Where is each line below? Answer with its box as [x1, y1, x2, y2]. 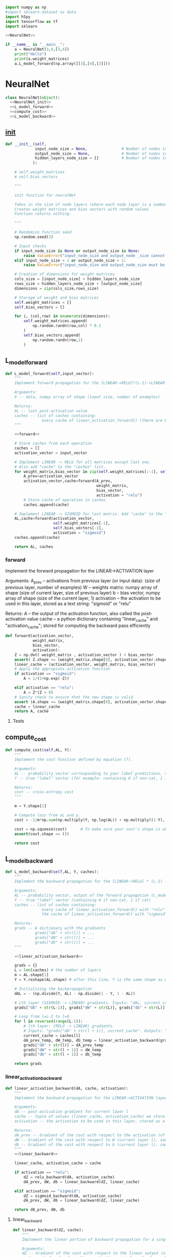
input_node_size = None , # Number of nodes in [35, 146, 167, 151]
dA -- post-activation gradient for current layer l [14, 1109, 129, 1115]
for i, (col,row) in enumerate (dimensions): [14, 313, 110, 319]
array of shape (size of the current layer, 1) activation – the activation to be [5, 595, 161, 601]
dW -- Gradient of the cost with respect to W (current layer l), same [14, 1137, 169, 1142]
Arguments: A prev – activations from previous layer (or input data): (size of [5, 578, 160, 585]
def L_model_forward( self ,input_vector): [5, 371, 95, 376]
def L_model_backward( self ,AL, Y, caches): [5, 869, 99, 875]
